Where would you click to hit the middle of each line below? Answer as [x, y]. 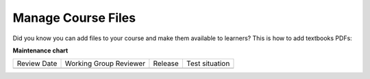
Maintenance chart [40, 50]
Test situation [208, 63]
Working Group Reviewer [105, 63]
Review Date [37, 63]
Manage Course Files [74, 18]
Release [166, 63]
